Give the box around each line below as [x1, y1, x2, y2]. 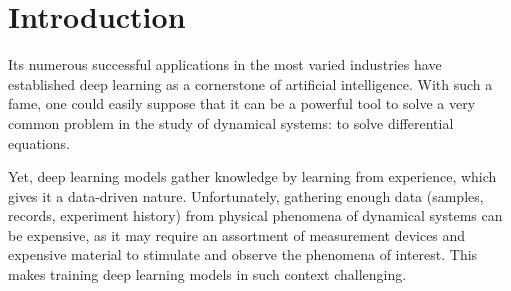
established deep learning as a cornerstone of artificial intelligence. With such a [8, 73, 493, 94]
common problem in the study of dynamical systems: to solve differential [8, 112, 454, 133]
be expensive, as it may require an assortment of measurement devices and [8, 224, 466, 245]
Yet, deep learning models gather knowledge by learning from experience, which [8, 166, 497, 187]
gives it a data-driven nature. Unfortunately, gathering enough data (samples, [8, 185, 484, 206]
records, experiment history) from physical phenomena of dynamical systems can [8, 205, 503, 226]
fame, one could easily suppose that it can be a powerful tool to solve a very [8, 93, 476, 114]
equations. [8, 132, 70, 153]
